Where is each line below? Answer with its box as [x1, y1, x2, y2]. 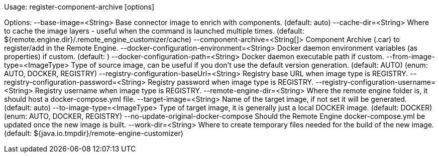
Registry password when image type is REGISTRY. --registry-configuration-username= [148, 78, 436, 86]
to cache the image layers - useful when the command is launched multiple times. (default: [4, 27, 304, 35]
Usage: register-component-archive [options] [4, 3, 155, 11]
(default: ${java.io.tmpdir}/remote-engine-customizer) [4, 129, 183, 137]
